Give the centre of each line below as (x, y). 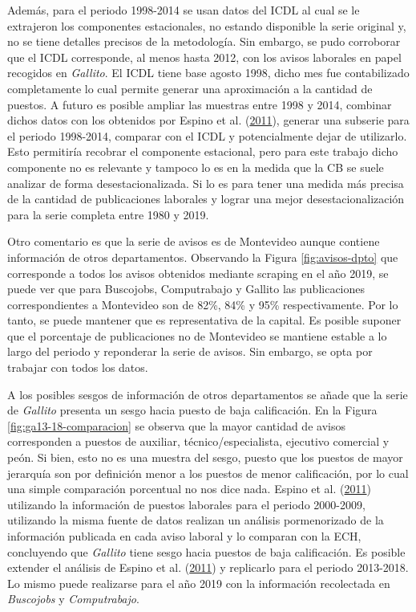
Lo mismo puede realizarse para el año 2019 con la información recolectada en (199, 583)
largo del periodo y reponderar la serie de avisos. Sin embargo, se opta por (190, 351)
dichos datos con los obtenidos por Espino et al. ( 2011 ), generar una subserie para (208, 120)
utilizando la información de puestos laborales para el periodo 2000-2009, (186, 504)
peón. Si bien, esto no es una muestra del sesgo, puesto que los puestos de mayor (205, 457)
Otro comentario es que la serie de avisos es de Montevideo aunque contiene (194, 241)
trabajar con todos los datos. (78, 367)
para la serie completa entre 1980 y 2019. (108, 214)
